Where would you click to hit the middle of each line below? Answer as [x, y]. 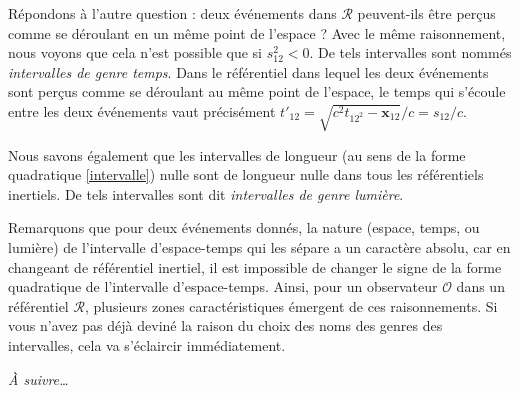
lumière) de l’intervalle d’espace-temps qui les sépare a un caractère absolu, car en [259, 247]
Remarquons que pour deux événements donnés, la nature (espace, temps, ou [244, 227]
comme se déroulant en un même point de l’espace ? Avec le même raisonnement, [257, 32]
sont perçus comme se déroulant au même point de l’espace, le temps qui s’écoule [257, 91]
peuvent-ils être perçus [426, 13]
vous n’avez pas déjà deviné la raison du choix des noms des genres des [225, 325]
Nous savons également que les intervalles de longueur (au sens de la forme [237, 154]
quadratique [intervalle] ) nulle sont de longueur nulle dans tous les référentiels [246, 174]
